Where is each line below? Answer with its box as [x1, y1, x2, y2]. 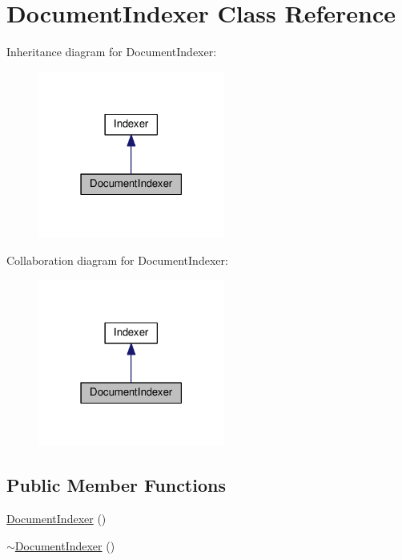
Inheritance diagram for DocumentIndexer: [6, 43, 217, 60]
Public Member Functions [6, 473, 226, 497]
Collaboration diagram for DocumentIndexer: [6, 252, 228, 269]
